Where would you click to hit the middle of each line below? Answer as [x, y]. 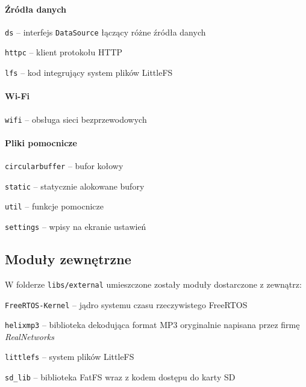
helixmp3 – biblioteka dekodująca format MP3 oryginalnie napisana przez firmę [152, 325]
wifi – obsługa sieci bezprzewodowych [76, 119]
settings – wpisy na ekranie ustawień [76, 226]
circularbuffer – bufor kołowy [64, 166]
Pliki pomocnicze [41, 142]
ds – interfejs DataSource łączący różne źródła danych [105, 32]
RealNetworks [30, 336]
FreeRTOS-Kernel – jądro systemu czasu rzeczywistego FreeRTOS [126, 304]
